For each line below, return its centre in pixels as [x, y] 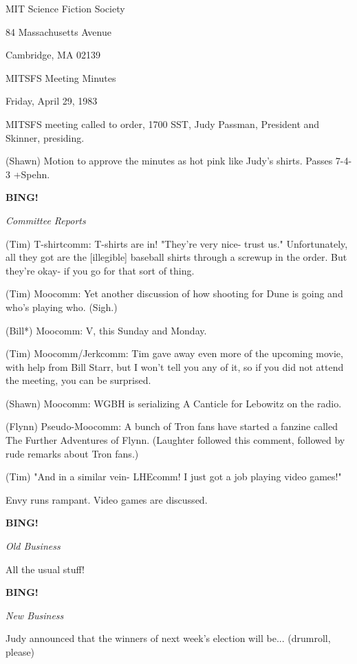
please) [20, 652]
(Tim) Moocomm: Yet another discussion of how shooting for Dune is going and [174, 293]
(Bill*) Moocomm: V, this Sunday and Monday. [106, 330]
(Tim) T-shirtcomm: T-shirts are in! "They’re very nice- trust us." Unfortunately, [177, 243]
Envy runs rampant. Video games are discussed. [107, 499]
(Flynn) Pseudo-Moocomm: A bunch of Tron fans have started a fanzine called [172, 426]
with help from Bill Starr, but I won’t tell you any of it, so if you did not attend [175, 366]
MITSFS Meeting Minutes [61, 77]
